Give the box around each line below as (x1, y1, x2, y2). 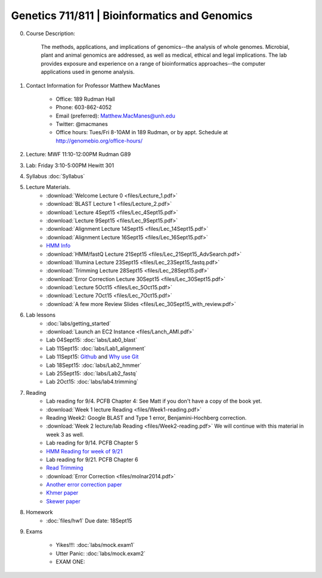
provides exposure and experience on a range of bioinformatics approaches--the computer (41, 60, 266, 67)
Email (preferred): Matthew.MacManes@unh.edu (55, 112, 175, 119)
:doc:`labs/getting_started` (46, 320, 112, 327)
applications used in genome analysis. (41, 69, 135, 76)
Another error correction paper (46, 481, 122, 489)
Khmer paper (46, 489, 79, 496)
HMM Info (46, 242, 71, 249)
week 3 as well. (46, 431, 85, 438)
